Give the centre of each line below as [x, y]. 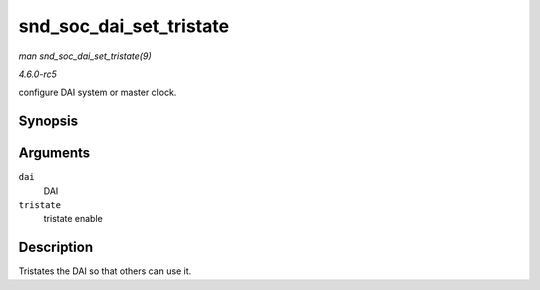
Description [56, 247]
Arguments [54, 153]
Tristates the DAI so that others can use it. [105, 271]
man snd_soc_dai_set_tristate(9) [85, 56]
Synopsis [48, 121]
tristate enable [73, 219]
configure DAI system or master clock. [97, 92]
